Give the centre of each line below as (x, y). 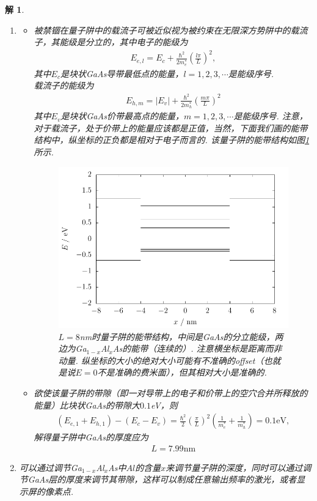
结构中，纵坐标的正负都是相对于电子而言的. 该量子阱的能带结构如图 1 (172, 140)
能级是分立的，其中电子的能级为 (124, 42)
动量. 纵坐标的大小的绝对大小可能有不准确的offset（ (161, 360)
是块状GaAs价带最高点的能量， (122, 116)
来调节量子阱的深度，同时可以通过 (234, 467)
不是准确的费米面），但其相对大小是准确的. (182, 372)
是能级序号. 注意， (271, 116)
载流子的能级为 (64, 85)
